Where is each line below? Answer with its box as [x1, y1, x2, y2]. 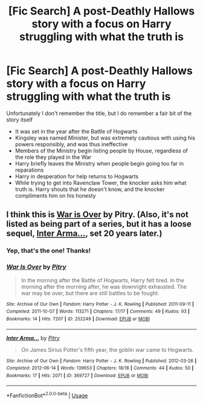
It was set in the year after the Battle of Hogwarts [14, 128, 138, 135]
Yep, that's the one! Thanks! [6, 247, 91, 255]
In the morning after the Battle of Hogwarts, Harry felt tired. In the [21, 276, 184, 283]
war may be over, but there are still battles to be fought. [21, 289, 159, 297]
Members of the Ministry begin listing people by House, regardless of [14, 147, 188, 154]
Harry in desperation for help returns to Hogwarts [14, 172, 139, 180]
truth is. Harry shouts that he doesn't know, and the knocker [14, 186, 165, 193]
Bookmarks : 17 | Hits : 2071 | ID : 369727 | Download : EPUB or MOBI [6, 372, 149, 378]
